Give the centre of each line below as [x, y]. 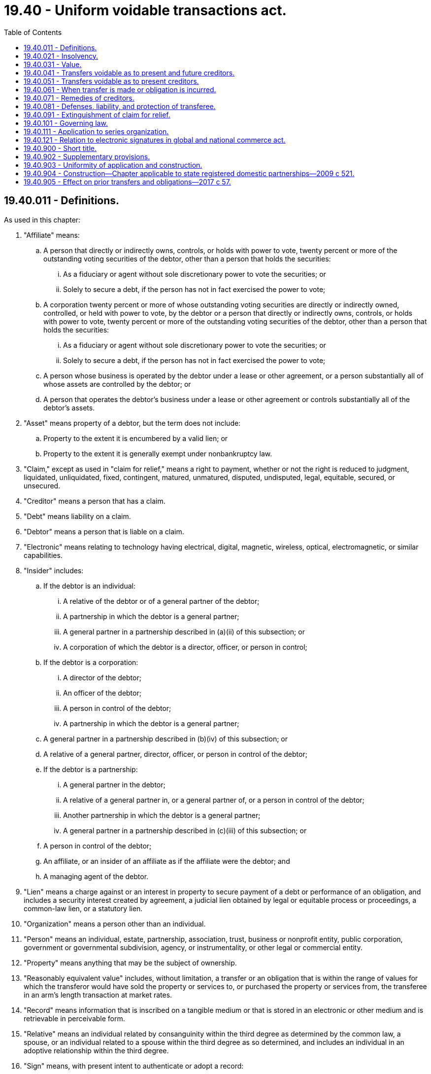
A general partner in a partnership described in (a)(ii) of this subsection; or [184, 631]
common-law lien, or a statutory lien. [83, 908]
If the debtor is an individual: [89, 586]
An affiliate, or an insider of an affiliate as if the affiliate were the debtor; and [167, 861]
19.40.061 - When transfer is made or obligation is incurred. [120, 89]
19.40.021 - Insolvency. [61, 56]
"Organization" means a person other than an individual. [115, 924]
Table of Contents [33, 32]
